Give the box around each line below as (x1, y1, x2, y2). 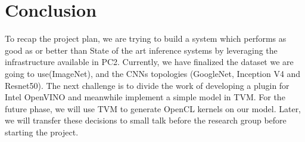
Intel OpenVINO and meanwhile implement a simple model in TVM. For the (5, 91, 285, 103)
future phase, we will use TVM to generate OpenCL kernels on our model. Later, (5, 102, 301, 115)
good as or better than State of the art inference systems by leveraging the (5, 44, 278, 56)
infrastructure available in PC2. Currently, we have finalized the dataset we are (5, 55, 294, 68)
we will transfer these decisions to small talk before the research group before (5, 114, 287, 126)
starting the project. (5, 125, 79, 138)
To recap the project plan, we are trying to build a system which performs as (5, 32, 287, 45)
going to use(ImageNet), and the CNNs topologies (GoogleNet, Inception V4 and (5, 67, 301, 79)
